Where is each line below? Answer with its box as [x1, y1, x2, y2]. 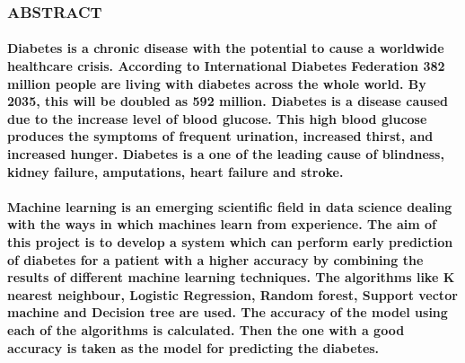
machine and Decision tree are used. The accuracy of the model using [7, 303, 448, 322]
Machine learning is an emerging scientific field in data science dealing [7, 197, 452, 216]
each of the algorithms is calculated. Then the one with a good [7, 320, 405, 339]
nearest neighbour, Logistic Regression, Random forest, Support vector [7, 285, 458, 304]
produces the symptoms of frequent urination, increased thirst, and [7, 127, 434, 146]
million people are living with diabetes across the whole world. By [7, 74, 426, 93]
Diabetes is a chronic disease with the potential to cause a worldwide [7, 39, 444, 58]
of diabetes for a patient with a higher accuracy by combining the [7, 250, 424, 269]
